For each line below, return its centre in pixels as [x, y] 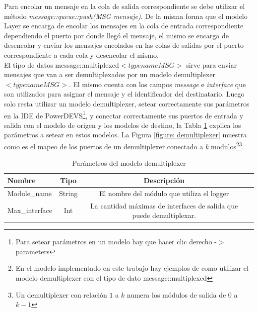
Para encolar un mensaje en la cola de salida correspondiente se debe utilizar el [125, 6]
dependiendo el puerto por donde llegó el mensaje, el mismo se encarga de [116, 35]
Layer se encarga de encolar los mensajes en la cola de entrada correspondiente [124, 26]
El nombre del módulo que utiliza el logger [164, 193]
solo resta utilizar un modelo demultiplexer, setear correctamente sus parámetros [127, 103]
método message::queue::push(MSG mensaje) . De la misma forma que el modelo [126, 16]
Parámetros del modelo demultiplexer [129, 163]
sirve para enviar [212, 64]
